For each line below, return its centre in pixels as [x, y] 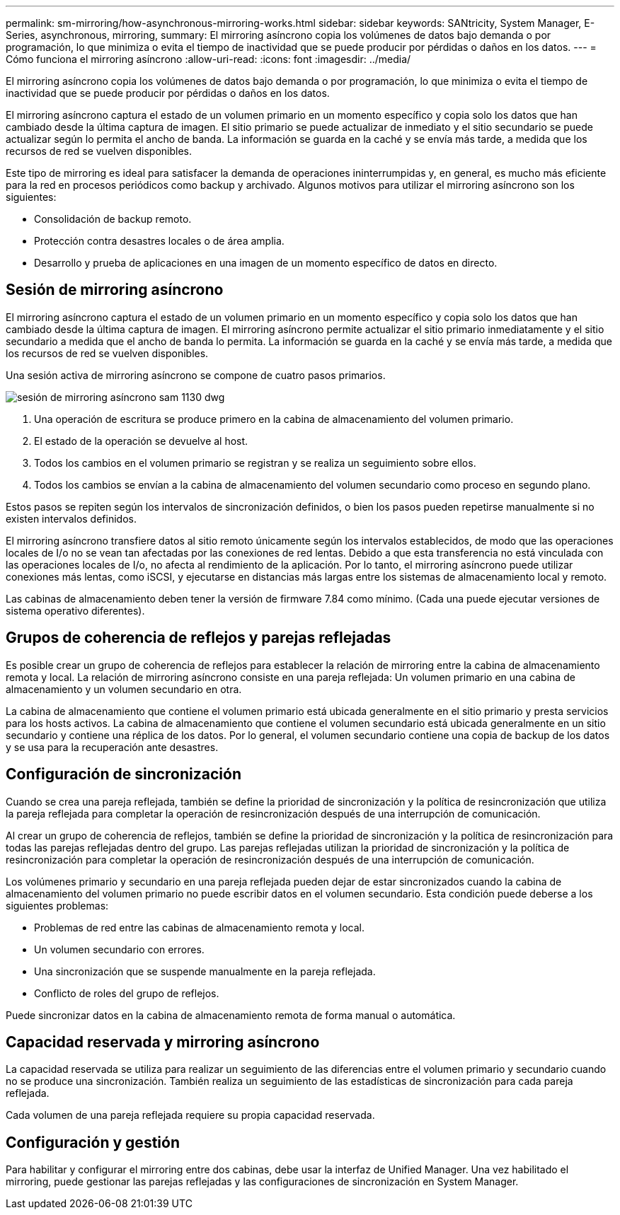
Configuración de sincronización [124, 774]
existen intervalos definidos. [71, 518]
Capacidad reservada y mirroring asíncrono [163, 1042]
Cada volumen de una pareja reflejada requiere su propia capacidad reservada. [190, 1115]
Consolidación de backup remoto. [113, 219]
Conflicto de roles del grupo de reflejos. [127, 993]
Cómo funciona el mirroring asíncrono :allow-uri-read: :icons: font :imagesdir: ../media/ [208, 59]
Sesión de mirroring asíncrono [115, 290]
